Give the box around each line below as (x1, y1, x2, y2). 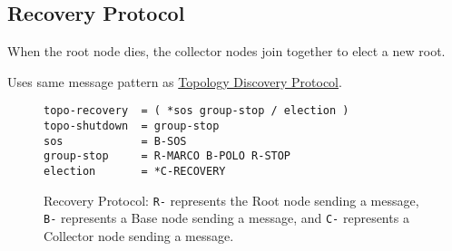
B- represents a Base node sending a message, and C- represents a (44, 208, 409, 227)
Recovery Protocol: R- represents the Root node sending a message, (44, 190, 419, 209)
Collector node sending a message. (44, 226, 234, 245)
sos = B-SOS (44, 134, 187, 148)
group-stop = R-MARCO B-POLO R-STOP (44, 150, 291, 163)
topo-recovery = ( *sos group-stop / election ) (44, 104, 349, 118)
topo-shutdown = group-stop (44, 120, 220, 133)
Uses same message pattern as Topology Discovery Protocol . (7, 72, 342, 91)
